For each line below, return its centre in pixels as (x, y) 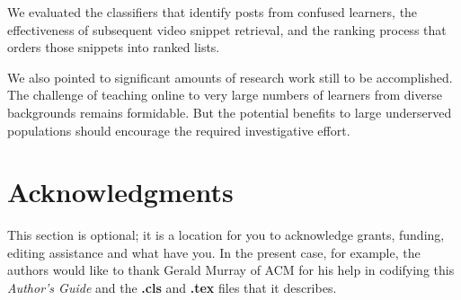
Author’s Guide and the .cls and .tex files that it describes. (172, 288)
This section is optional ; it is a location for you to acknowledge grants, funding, (226, 235)
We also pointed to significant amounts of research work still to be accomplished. (230, 77)
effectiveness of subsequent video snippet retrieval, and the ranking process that (227, 29)
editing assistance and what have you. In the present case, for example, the (214, 252)
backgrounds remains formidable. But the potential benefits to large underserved (230, 112)
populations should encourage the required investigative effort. (179, 130)
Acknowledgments (120, 192)
